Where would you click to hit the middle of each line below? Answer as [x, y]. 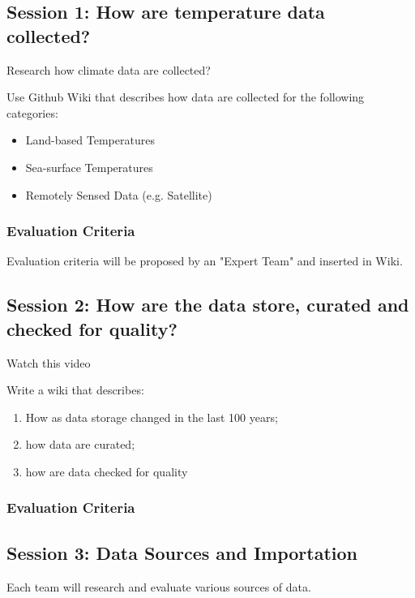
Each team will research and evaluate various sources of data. [159, 586]
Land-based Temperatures [90, 140]
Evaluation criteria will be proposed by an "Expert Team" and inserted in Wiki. [205, 261]
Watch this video [49, 362]
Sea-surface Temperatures [89, 167]
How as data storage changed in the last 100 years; [152, 417]
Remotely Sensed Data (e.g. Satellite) [119, 194]
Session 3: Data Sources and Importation [182, 552]
